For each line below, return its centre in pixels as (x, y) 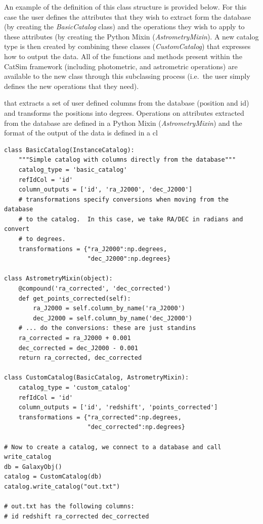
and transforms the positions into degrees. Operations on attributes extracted (124, 112)
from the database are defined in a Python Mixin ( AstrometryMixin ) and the (123, 123)
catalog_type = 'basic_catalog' (73, 170)
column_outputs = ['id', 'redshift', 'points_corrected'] (118, 408)
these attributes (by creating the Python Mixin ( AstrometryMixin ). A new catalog (131, 36)
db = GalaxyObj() (33, 467)
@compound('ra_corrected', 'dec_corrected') (95, 289)
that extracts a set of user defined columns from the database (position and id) (127, 103)
